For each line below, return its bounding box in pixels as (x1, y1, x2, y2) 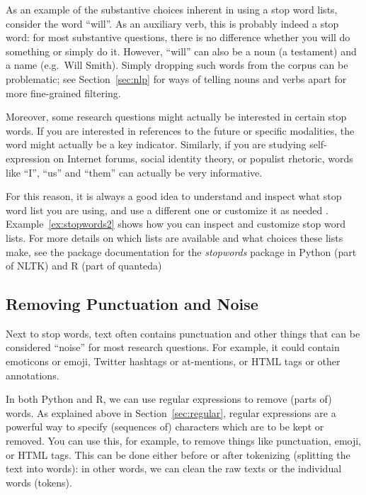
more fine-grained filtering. (6, 85, 121, 100)
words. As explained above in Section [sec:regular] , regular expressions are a (6, 405, 336, 420)
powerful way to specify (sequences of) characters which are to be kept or (6, 419, 324, 434)
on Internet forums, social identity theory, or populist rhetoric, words (53, 150, 353, 165)
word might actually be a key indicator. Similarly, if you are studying (6, 137, 307, 152)
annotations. (6, 367, 59, 382)
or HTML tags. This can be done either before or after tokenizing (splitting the (6, 447, 350, 462)
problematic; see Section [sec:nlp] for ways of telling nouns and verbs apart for (6, 71, 347, 86)
